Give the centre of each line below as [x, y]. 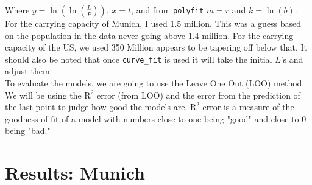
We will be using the [43, 95]
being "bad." [28, 131]
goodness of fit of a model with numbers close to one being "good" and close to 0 [156, 118]
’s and [292, 59]
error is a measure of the [248, 107]
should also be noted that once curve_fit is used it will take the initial [139, 59]
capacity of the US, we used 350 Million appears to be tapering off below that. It [156, 47]
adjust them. [29, 71]
